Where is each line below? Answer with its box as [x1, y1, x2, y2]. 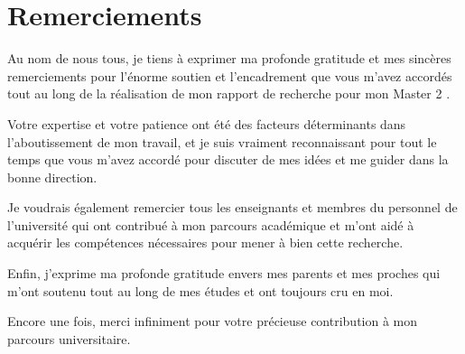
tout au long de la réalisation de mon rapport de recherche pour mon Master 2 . [7, 84, 451, 103]
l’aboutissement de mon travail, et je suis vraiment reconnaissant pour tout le [7, 132, 437, 151]
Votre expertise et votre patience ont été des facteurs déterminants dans [7, 114, 406, 133]
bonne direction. [7, 167, 98, 186]
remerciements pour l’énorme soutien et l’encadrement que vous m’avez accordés [7, 66, 452, 85]
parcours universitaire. [7, 329, 131, 348]
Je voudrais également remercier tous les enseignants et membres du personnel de [7, 198, 458, 217]
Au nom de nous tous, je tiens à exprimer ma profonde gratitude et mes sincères [7, 49, 451, 68]
